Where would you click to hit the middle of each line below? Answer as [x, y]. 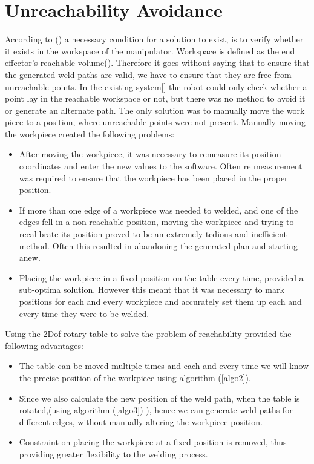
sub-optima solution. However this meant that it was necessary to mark [152, 289]
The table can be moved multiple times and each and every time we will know [164, 366]
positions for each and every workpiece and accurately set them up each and [160, 301]
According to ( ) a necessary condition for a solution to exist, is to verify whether [154, 39]
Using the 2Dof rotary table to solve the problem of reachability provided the [148, 334]
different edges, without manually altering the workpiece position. [141, 421]
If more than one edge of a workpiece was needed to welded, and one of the [159, 210]
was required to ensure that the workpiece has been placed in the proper [153, 178]
